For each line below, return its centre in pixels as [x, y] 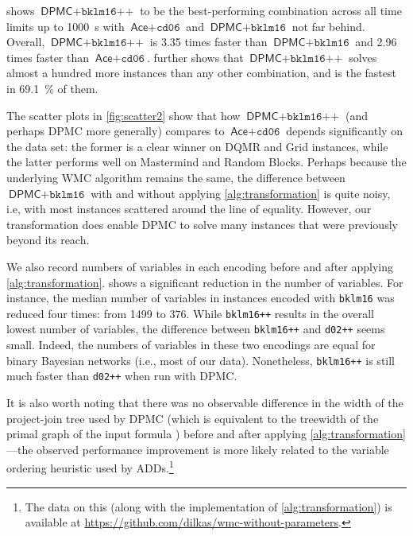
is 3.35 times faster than [208, 42]
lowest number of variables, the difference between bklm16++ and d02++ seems [196, 329]
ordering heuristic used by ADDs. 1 [90, 466]
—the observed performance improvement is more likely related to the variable [198, 449]
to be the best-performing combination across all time [271, 10]
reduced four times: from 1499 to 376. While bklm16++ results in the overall [190, 313]
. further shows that [195, 57]
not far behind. [328, 26]
